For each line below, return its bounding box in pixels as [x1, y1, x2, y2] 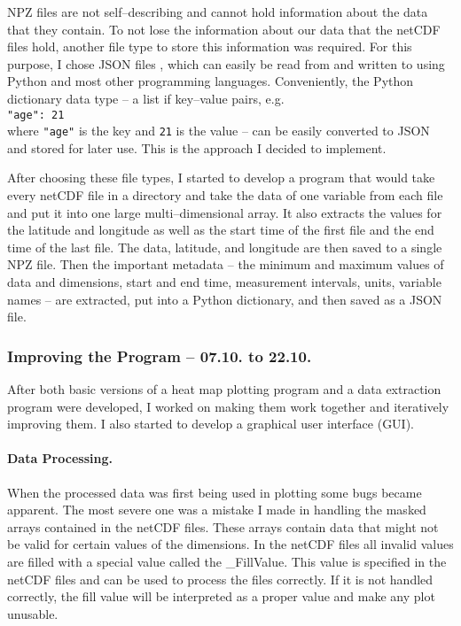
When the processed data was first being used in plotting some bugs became [7, 483, 422, 501]
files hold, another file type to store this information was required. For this [7, 37, 412, 56]
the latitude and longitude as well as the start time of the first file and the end [7, 220, 434, 239]
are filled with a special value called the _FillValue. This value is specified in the [7, 552, 447, 570]
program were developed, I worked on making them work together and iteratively [7, 397, 449, 415]
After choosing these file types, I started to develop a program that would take [7, 168, 435, 187]
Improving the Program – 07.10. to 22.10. [7, 344, 312, 367]
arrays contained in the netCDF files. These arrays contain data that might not [7, 517, 439, 536]
